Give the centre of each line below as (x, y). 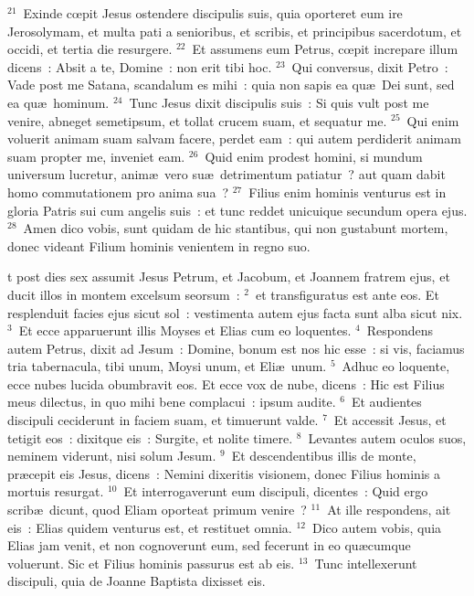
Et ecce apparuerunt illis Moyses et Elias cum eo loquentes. (185, 330)
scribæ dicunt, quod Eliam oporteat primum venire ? (157, 510)
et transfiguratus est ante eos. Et (347, 294)
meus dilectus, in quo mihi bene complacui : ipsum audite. (172, 402)
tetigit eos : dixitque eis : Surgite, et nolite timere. (150, 437)
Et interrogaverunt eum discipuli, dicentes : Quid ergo (276, 491)
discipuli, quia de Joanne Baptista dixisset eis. (137, 581)
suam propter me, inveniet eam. (96, 156)
